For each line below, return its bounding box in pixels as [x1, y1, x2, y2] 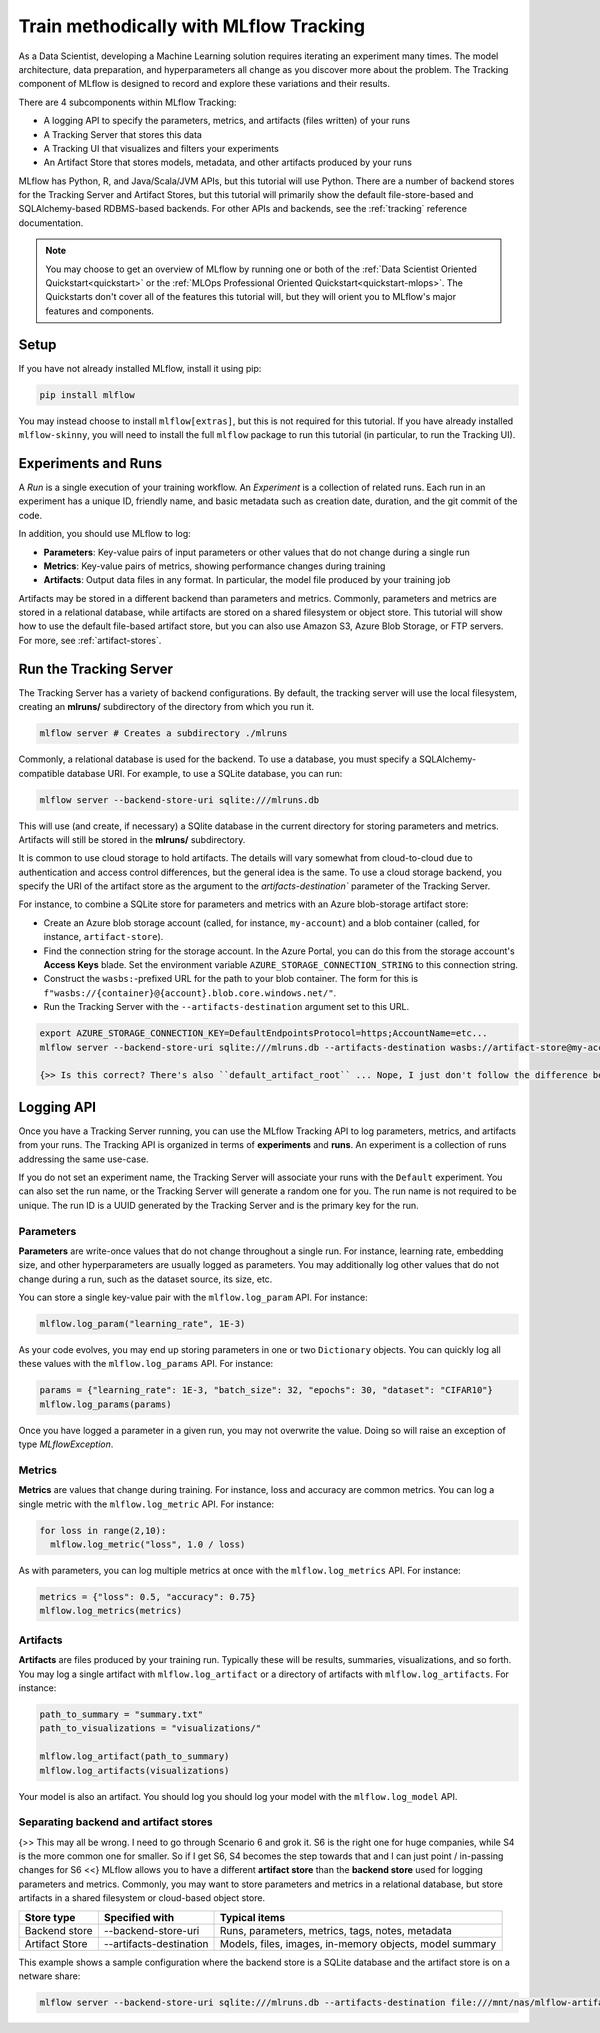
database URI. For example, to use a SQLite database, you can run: [66, 767, 343, 779]
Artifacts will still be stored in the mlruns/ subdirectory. [18, 833, 246, 845]
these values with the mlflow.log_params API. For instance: [18, 1358, 274, 1370]
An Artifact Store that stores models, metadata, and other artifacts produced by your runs [43, 156, 412, 169]
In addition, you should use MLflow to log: [18, 528, 192, 540]
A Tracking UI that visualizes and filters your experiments [43, 142, 279, 154]
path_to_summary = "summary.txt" [39, 1708, 204, 1720]
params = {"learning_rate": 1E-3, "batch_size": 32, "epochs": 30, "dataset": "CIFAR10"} [39, 1385, 494, 1396]
